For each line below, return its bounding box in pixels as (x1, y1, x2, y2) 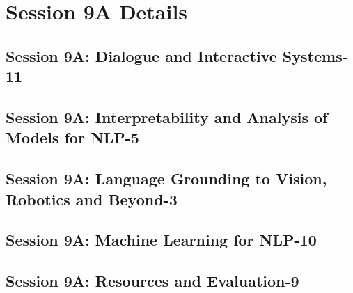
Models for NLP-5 (6, 127, 139, 148)
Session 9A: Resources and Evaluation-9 (6, 270, 299, 292)
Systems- (282, 45, 348, 66)
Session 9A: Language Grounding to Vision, (6, 168, 327, 189)
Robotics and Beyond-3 (6, 188, 178, 209)
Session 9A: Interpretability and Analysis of (6, 106, 328, 127)
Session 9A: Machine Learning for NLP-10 (6, 229, 317, 251)
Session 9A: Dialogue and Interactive (6, 45, 277, 66)
